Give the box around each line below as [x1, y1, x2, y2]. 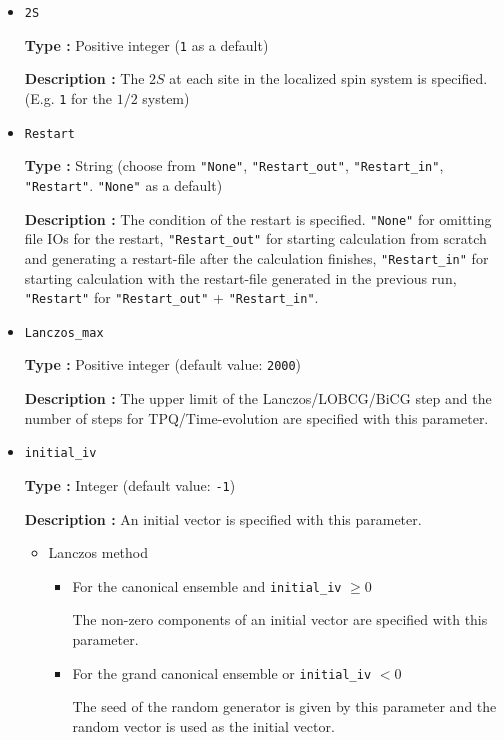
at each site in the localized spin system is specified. [169, 68, 488, 89]
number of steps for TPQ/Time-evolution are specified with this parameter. [24, 407, 489, 428]
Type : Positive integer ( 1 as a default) [24, 34, 269, 55]
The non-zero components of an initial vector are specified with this [72, 609, 488, 630]
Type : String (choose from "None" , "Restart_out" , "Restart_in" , [24, 155, 444, 176]
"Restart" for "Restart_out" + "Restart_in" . [24, 287, 319, 308]
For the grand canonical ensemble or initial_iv [72, 662, 372, 683]
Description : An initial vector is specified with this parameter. [24, 508, 422, 529]
